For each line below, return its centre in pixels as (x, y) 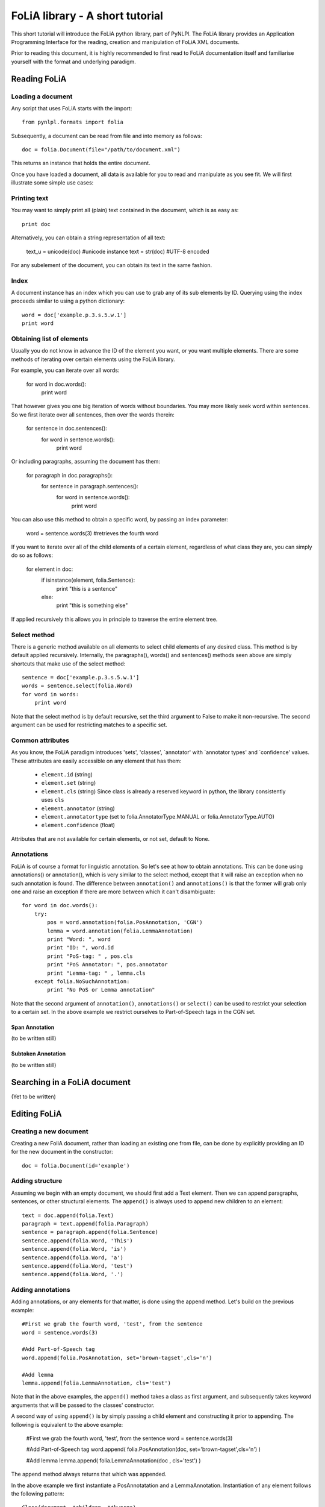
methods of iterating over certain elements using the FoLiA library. (93, 359)
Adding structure (37, 1181)
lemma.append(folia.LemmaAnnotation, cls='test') (97, 1383)
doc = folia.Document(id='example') (76, 1166)
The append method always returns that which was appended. (89, 1474)
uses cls (53, 800)
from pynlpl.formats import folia (73, 122)
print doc (36, 224)
